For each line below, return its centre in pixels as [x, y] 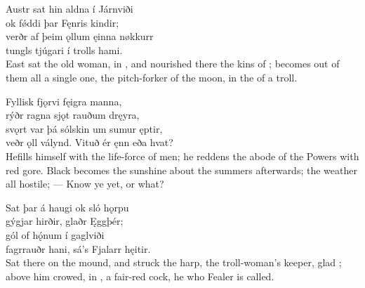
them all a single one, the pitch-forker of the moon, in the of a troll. [152, 77]
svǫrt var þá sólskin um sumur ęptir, [84, 128]
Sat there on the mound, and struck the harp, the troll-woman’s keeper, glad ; [174, 262]
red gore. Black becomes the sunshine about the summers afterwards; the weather [181, 170]
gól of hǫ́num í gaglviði [55, 234]
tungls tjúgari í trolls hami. [64, 50]
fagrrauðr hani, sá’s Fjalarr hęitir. [78, 248]
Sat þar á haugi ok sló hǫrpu [67, 207]
